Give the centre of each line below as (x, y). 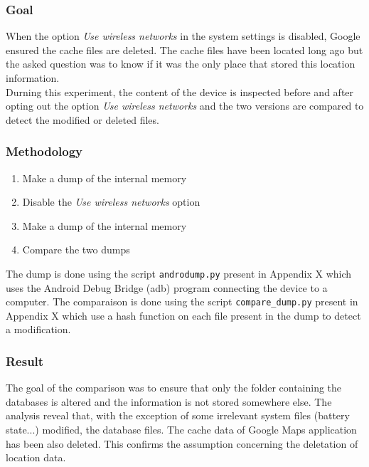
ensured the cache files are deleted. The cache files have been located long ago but (184, 49)
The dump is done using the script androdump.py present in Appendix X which (179, 273)
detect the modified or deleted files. (82, 119)
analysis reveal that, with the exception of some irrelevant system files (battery (178, 415)
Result (25, 361)
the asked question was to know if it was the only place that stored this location (181, 64)
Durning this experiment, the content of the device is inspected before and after (180, 91)
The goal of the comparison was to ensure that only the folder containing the (174, 388)
